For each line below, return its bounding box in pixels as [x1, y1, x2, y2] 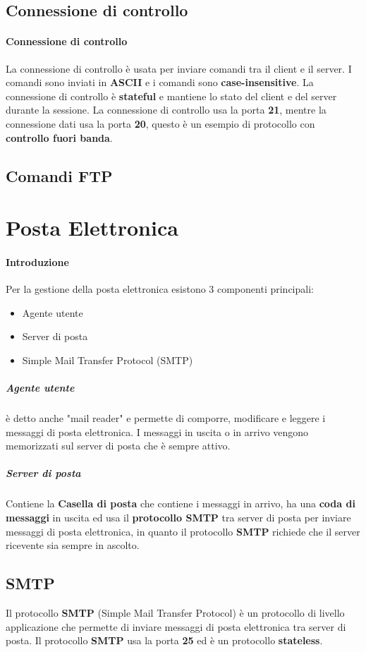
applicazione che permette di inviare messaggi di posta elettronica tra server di [6, 619, 346, 634]
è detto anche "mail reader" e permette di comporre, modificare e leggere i [6, 411, 326, 425]
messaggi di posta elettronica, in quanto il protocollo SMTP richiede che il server [6, 524, 360, 538]
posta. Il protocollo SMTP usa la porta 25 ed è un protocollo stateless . [6, 633, 323, 648]
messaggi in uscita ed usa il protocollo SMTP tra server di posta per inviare [6, 509, 351, 524]
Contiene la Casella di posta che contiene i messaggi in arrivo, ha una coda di [6, 496, 355, 511]
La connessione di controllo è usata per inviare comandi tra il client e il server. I [6, 61, 352, 76]
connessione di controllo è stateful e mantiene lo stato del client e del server [6, 88, 337, 103]
